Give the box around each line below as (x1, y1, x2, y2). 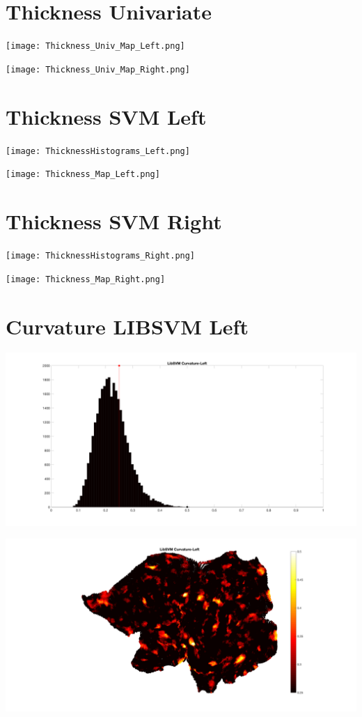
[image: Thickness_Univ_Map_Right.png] (6, 64, 190, 75)
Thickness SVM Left (6, 102, 207, 130)
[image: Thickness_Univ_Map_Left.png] (6, 41, 185, 52)
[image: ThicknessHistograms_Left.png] (6, 146, 190, 156)
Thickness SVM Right (6, 207, 222, 236)
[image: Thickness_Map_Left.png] (6, 169, 160, 180)
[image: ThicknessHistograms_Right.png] (6, 251, 196, 261)
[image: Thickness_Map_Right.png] (6, 274, 166, 284)
